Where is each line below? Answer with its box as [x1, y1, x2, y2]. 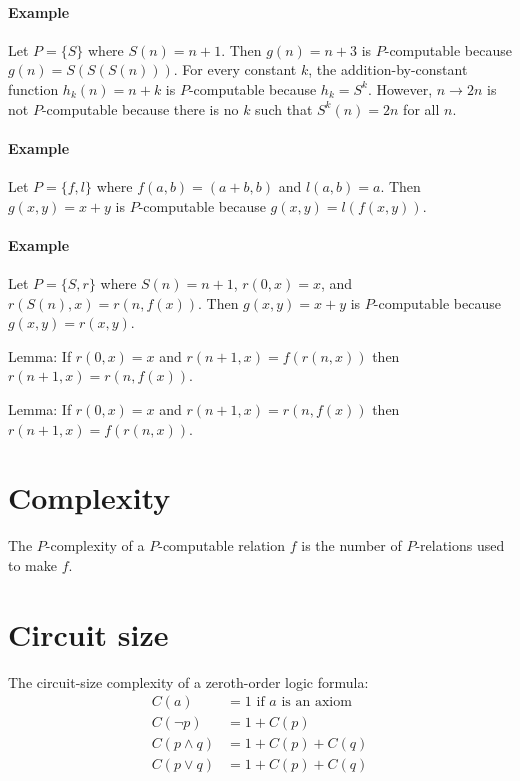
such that [255, 98, 313, 119]
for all [403, 98, 440, 119]
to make [8, 554, 57, 575]
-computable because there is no [41, 98, 239, 119]
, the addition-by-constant [308, 59, 468, 80]
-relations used [415, 535, 505, 556]
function [8, 78, 59, 99]
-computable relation [158, 535, 286, 556]
